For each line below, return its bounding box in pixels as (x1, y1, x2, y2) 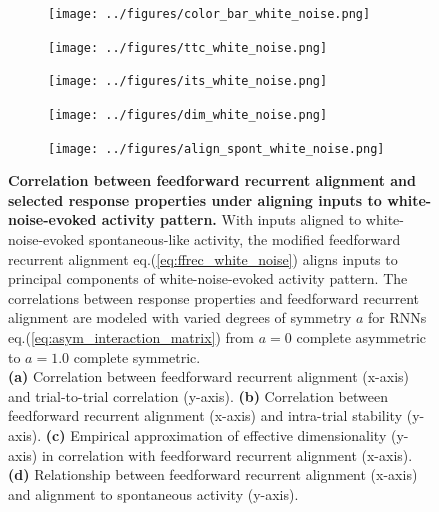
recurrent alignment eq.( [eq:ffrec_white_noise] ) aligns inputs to (8, 248, 398, 269)
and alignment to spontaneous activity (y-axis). (8, 483, 299, 504)
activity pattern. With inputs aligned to (101, 209, 362, 230)
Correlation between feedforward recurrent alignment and (8, 170, 416, 191)
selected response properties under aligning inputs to (8, 189, 382, 210)
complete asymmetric (296, 327, 426, 348)
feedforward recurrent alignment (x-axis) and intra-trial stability (8, 405, 403, 426)
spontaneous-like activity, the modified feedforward (88, 229, 401, 250)
